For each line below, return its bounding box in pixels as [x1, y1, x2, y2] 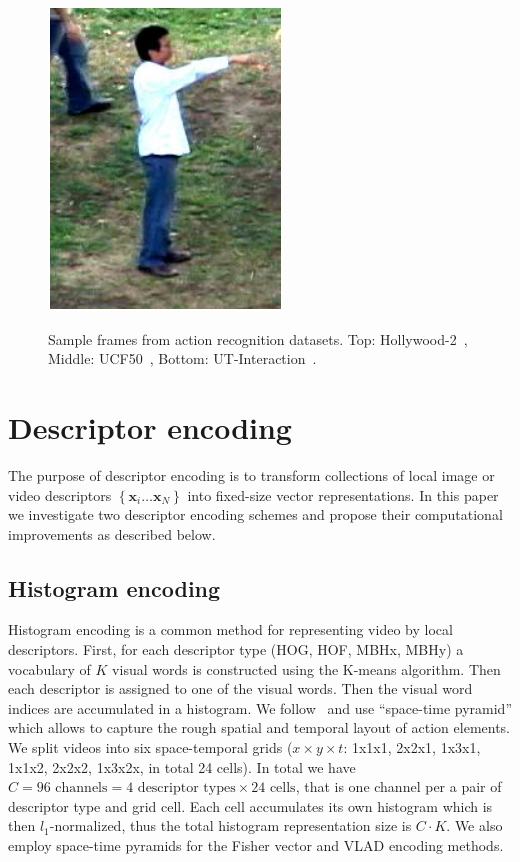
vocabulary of [8, 658, 91, 679]
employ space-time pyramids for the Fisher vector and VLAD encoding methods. [8, 835, 504, 856]
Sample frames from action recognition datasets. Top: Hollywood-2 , [48, 328, 468, 349]
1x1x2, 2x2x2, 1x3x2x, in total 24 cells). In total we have [8, 756, 356, 777]
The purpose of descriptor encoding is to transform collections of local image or [8, 464, 495, 485]
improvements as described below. [8, 523, 216, 544]
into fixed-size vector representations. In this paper [187, 484, 499, 505]
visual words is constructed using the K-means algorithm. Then [112, 658, 501, 679]
